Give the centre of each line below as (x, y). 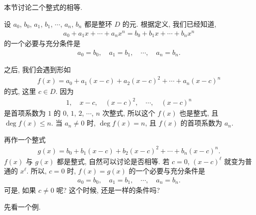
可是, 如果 (20, 190)
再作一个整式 (25, 139)
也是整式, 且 (199, 113)
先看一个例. (22, 207)
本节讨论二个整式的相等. (43, 7)
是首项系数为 (25, 113)
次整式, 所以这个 (129, 113)
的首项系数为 (201, 123)
